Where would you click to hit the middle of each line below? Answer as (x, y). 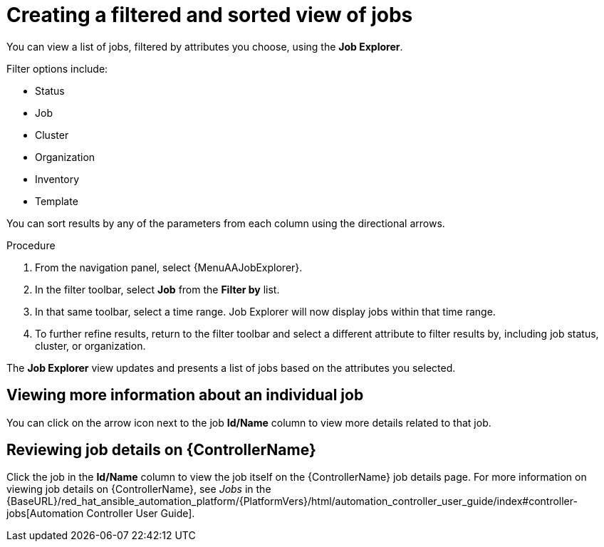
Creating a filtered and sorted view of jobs (210, 15)
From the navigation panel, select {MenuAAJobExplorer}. (169, 267)
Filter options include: (57, 68)
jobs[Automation (45, 514)
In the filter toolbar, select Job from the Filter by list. (157, 289)
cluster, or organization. (90, 345)
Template (57, 201)
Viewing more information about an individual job (185, 395)
